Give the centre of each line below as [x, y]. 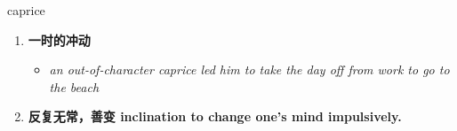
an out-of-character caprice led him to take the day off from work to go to [249, 69]
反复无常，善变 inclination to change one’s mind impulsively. [215, 116]
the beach [74, 86]
